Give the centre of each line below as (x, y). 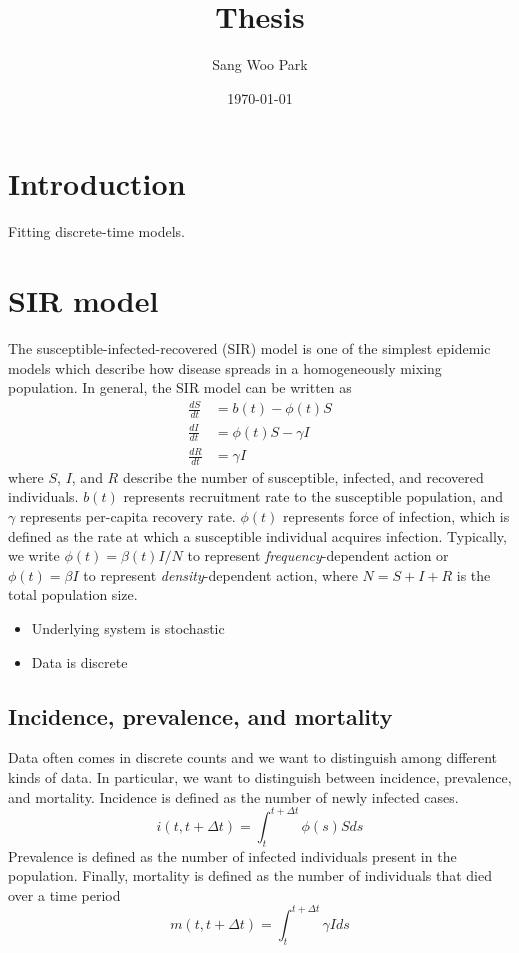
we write (34, 555)
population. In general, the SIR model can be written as (180, 387)
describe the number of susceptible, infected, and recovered (303, 476)
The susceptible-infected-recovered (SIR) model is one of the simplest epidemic (249, 347)
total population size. (73, 594)
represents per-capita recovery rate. (127, 516)
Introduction (97, 183)
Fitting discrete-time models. (96, 231)
